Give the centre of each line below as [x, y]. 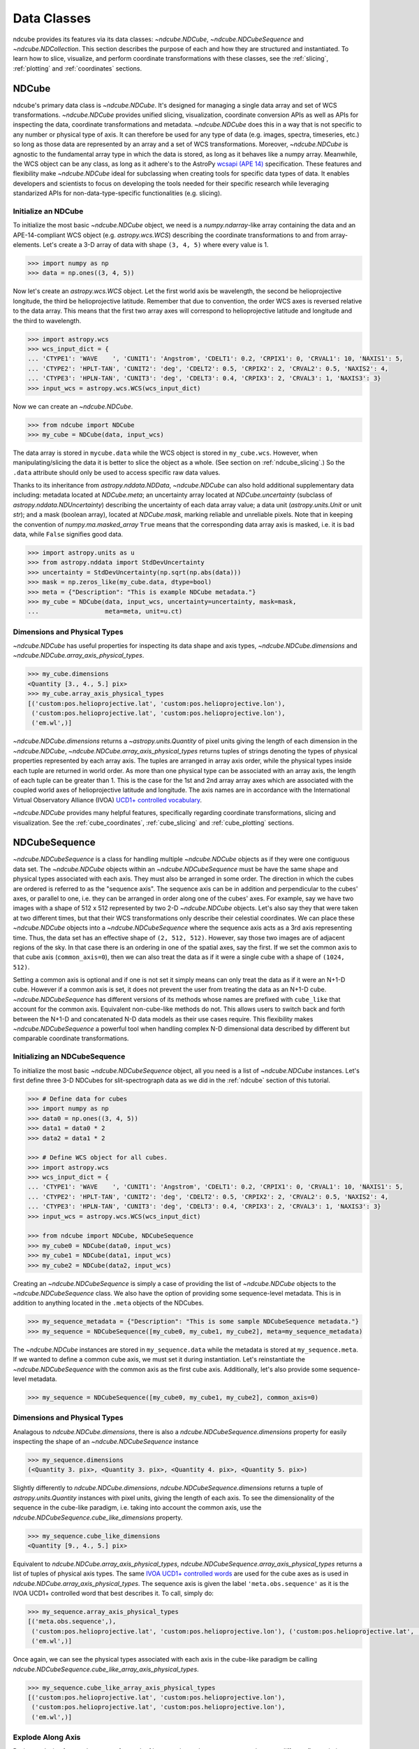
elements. [27, 245]
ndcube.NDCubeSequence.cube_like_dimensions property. [98, 1517]
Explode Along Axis [47, 1737]
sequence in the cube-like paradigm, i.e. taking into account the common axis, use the [137, 1508]
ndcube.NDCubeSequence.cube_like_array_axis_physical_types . [106, 1669]
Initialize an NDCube [48, 211]
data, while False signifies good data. [68, 534]
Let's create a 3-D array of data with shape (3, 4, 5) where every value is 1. [156, 245]
